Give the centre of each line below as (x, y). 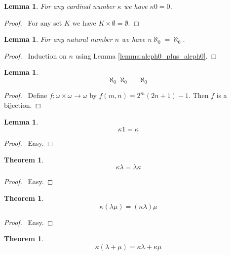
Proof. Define (26, 95)
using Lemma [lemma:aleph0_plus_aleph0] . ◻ (146, 55)
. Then (199, 95)
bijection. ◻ (23, 105)
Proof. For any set (33, 22)
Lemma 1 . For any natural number (58, 39)
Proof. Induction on (35, 55)
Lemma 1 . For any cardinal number (59, 6)
